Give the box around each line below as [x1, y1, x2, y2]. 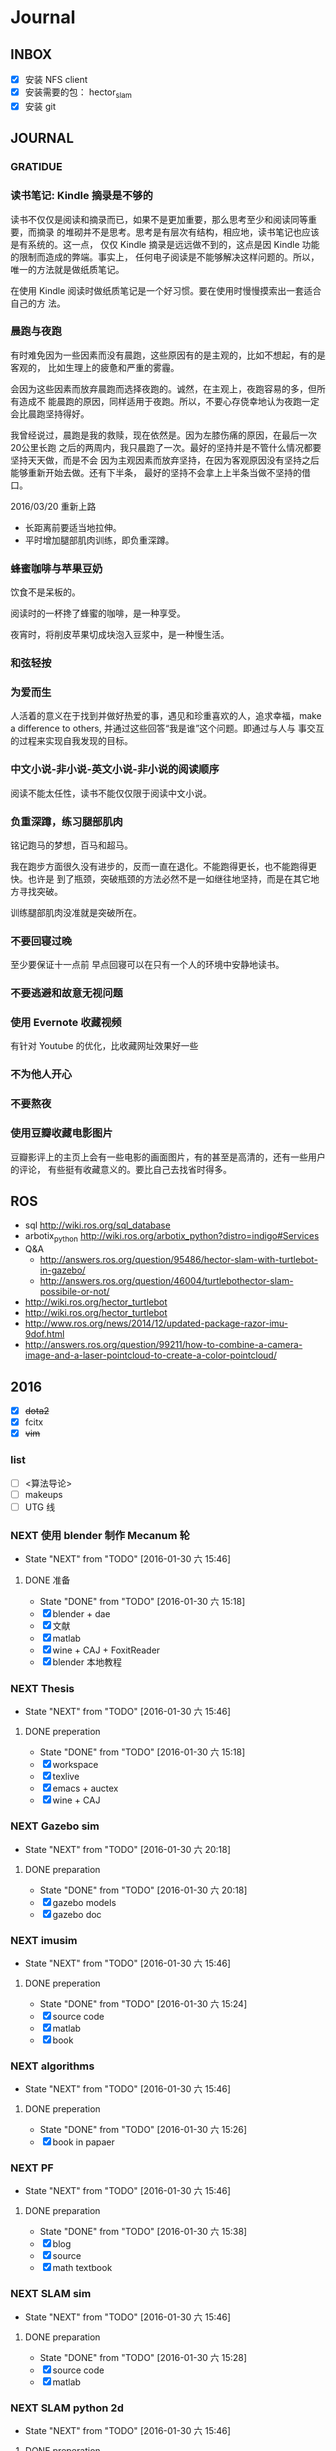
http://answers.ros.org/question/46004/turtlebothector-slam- [39, 1275, 294, 1287]
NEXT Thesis [10, 1681, 75, 1695]
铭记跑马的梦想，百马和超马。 [10, 839, 133, 851]
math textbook [52, 2262, 113, 2274]
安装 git [24, 100, 57, 112]
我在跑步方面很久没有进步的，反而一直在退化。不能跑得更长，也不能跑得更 [10, 860, 317, 872]
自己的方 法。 [10, 297, 66, 309]
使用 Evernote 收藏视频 [10, 1016, 122, 1030]
